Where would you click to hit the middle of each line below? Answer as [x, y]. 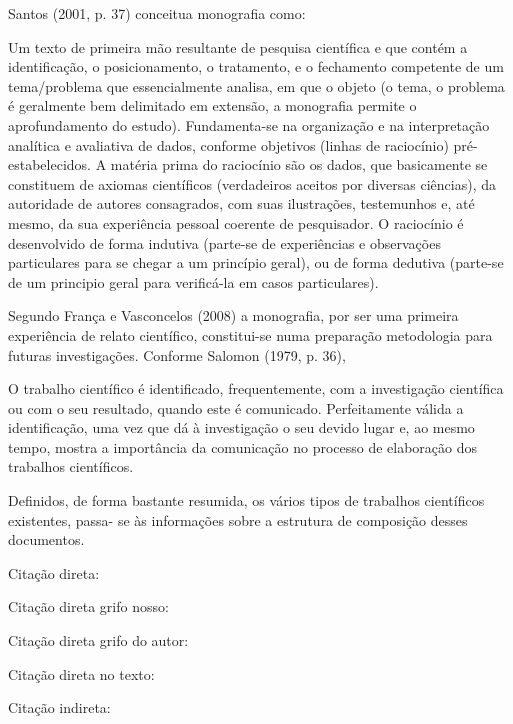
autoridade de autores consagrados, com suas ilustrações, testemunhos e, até [241, 203]
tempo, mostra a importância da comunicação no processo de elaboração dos [243, 446]
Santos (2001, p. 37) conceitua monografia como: [157, 13]
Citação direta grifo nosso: [88, 606]
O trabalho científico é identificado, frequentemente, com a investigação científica [256, 388]
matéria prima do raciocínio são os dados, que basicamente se [299, 164]
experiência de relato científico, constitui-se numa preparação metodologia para [250, 334]
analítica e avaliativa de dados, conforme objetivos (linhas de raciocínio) [228, 144]
